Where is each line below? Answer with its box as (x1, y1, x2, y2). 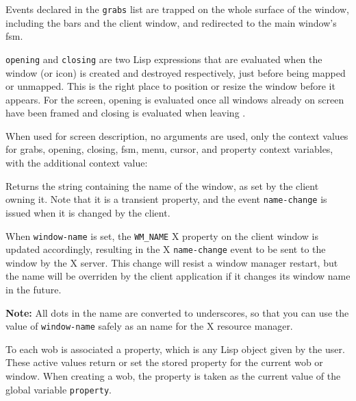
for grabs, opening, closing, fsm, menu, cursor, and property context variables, (5, 142, 333, 156)
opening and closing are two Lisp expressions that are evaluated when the (5, 51, 322, 66)
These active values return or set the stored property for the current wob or (5, 355, 323, 369)
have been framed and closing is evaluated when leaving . (5, 106, 246, 120)
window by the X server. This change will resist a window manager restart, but (5, 255, 338, 269)
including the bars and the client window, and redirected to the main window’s (5, 15, 337, 29)
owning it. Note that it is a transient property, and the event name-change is (5, 192, 327, 206)
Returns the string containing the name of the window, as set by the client (5, 178, 319, 193)
